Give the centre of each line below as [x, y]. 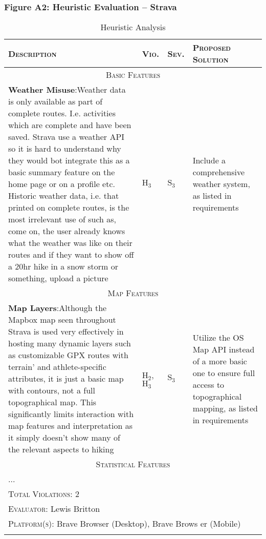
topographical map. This [52, 402]
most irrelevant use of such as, [62, 219]
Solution [210, 59]
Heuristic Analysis [133, 27]
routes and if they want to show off [71, 255]
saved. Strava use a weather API [66, 137]
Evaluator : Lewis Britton [54, 509]
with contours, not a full [52, 390]
